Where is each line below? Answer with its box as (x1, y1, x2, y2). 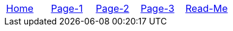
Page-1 (51, 2, 83, 14)
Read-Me (185, 2, 228, 14)
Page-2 (95, 2, 129, 14)
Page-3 (140, 2, 174, 14)
